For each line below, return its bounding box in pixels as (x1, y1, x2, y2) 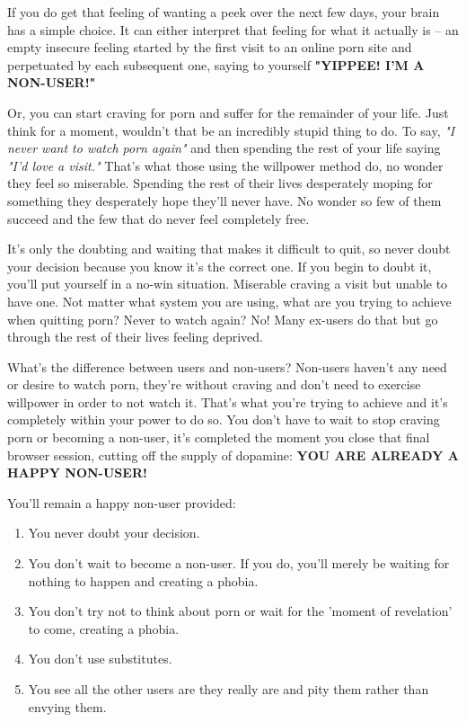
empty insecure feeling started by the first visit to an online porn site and (7, 38, 412, 57)
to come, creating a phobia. (28, 619, 180, 637)
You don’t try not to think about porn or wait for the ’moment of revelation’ (28, 602, 453, 620)
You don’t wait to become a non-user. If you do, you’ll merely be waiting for (28, 554, 450, 573)
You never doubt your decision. (28, 523, 200, 542)
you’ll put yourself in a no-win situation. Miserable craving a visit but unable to (7, 274, 448, 293)
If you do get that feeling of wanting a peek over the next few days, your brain (7, 3, 440, 21)
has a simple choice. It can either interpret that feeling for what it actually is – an (7, 20, 459, 39)
